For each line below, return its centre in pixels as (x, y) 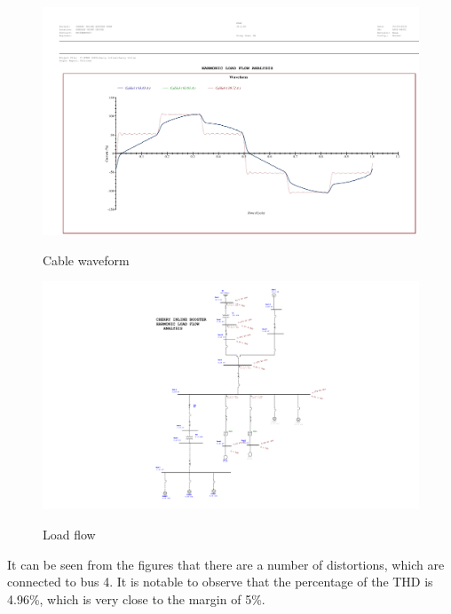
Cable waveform (86, 260)
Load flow (69, 535)
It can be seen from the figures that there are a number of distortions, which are (226, 564)
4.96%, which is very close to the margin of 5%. (136, 598)
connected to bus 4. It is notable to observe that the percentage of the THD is (220, 582)
